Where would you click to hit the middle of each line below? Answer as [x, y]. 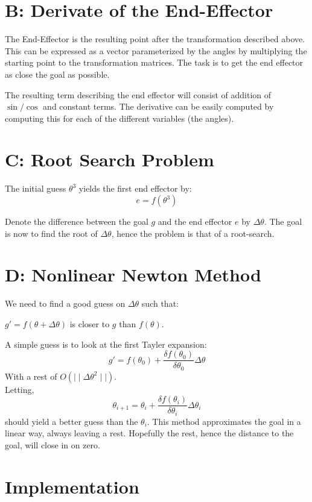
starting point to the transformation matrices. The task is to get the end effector [154, 62]
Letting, [20, 389]
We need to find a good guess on [65, 303]
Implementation [72, 486]
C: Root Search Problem [110, 159]
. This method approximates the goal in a [224, 421]
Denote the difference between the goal [77, 221]
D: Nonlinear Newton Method [133, 275]
